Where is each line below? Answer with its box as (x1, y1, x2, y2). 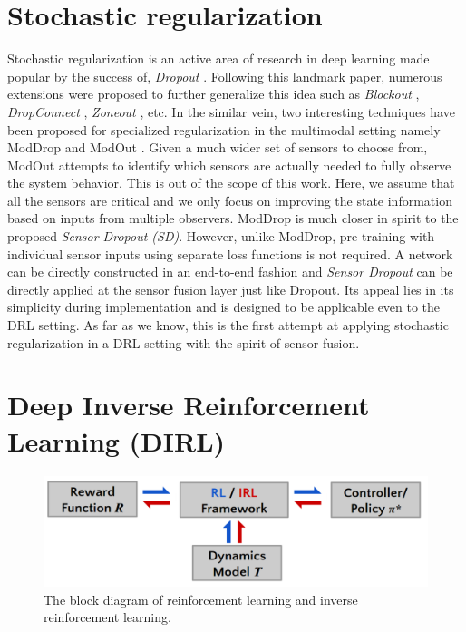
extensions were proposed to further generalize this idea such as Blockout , (7, 84, 420, 103)
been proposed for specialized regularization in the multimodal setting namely (7, 120, 441, 139)
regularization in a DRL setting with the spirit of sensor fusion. (7, 333, 360, 352)
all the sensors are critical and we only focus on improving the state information (7, 190, 452, 209)
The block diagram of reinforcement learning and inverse (44, 589, 358, 608)
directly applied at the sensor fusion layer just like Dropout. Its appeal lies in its (7, 279, 454, 298)
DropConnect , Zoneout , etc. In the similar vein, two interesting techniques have (7, 102, 455, 121)
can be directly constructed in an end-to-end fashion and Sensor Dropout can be (7, 262, 453, 281)
